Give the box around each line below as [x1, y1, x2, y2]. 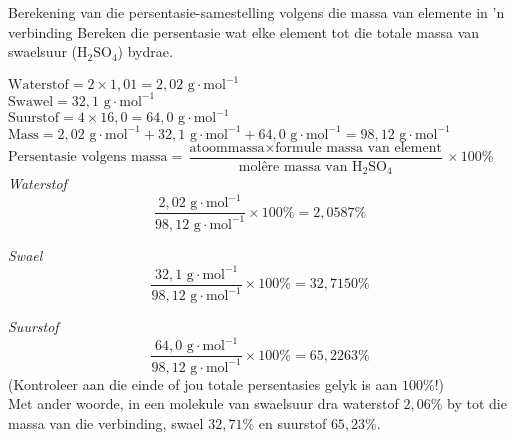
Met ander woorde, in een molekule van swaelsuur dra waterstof [8, 393, 399, 414]
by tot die [447, 393, 507, 414]
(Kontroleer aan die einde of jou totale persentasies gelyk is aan [8, 373, 398, 394]
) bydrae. [117, 41, 173, 62]
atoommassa [189, 140, 265, 155]
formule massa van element [275, 140, 442, 155]
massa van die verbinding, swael [8, 412, 204, 433]
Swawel [8, 94, 54, 109]
